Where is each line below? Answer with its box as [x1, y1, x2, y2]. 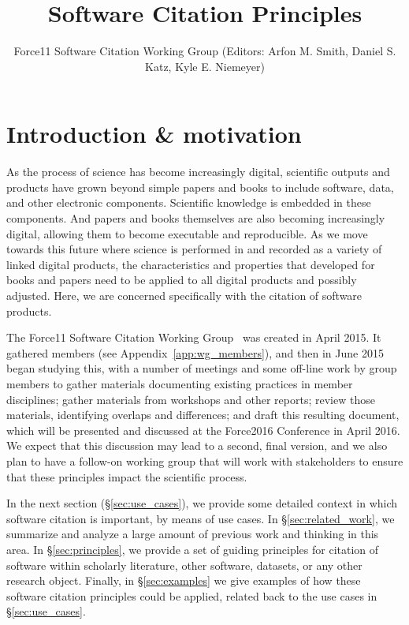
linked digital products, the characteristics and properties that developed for [6, 256, 375, 272]
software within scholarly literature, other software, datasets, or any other [6, 556, 363, 573]
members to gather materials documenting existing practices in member [6, 375, 353, 391]
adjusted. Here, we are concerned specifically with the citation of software [6, 287, 363, 303]
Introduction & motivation [6, 118, 302, 150]
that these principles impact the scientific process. [6, 468, 247, 485]
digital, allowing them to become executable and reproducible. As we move [6, 225, 368, 241]
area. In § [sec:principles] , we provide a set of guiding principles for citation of [6, 541, 379, 557]
